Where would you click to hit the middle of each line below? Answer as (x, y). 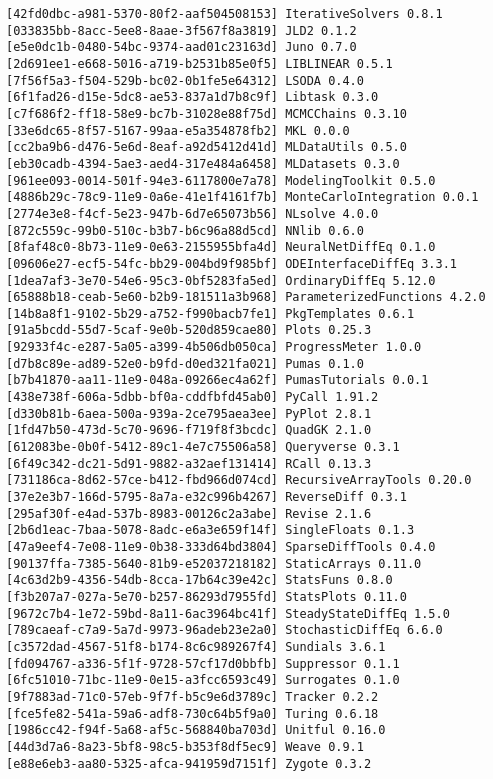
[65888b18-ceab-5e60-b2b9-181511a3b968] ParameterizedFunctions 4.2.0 (246, 297)
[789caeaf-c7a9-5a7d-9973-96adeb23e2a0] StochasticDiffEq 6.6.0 (224, 630)
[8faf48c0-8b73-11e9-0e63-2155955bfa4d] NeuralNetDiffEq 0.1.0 (221, 247)
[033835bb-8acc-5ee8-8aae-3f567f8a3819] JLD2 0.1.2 (181, 30)
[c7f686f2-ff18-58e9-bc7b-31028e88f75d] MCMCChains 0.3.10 (206, 113)
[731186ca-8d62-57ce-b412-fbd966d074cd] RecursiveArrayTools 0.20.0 (239, 480)
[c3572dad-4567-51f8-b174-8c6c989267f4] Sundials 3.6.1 (196, 646)
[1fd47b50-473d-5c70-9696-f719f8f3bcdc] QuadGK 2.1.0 (189, 430)
